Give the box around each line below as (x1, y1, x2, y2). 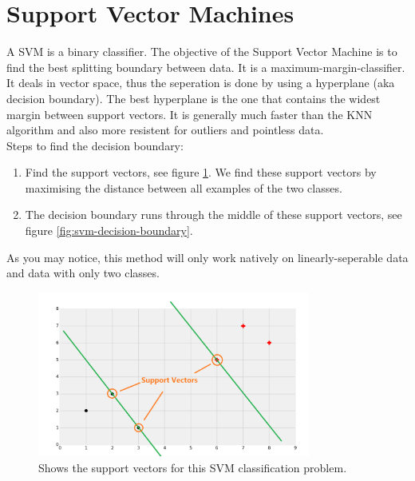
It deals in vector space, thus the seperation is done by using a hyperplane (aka (6, 74, 395, 91)
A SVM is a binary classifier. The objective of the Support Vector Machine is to (6, 43, 397, 60)
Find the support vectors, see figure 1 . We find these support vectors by (25, 164, 377, 181)
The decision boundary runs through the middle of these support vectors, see (25, 206, 402, 223)
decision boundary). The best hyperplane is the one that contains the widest (6, 89, 381, 106)
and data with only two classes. (6, 264, 160, 281)
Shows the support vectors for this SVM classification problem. (38, 459, 347, 475)
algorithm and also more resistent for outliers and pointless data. (6, 121, 324, 138)
